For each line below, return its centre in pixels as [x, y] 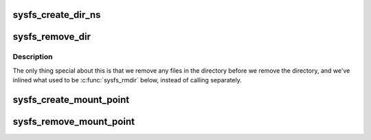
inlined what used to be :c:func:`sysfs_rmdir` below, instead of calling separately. [127, 80]
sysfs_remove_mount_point [74, 121]
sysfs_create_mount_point [71, 100]
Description [33, 57]
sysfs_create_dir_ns [57, 15]
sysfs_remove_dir [52, 37]
